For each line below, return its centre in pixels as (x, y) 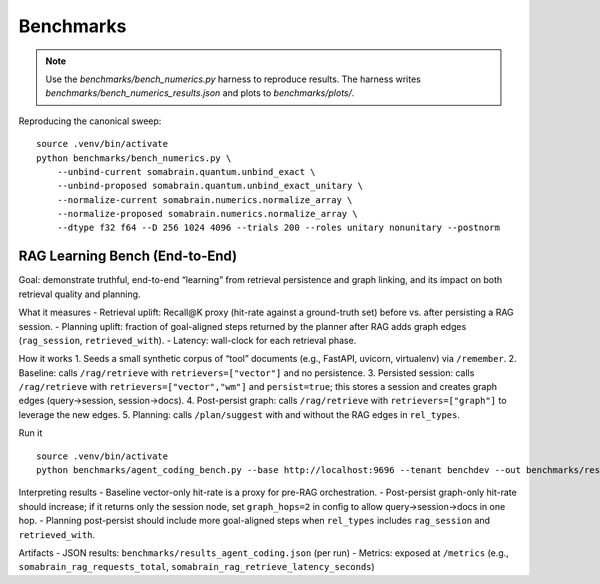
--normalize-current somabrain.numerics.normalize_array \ (204, 199)
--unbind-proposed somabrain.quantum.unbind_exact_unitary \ (210, 186)
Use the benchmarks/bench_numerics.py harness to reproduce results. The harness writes (233, 79)
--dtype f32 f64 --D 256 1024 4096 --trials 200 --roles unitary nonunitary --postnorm (278, 228)
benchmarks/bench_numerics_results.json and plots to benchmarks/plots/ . (200, 93)
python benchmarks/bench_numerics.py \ (134, 158)
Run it (30, 433)
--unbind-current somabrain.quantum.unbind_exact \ (186, 171)
